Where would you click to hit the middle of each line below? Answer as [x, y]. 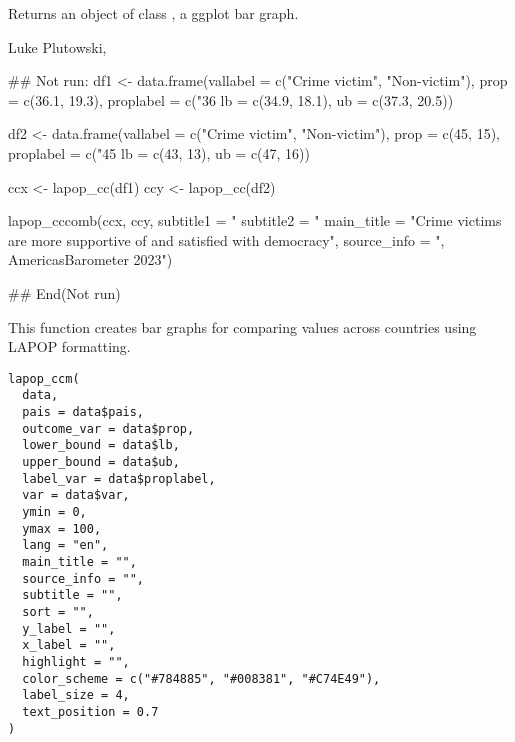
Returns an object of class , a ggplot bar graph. [153, 13]
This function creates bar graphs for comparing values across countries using [242, 326]
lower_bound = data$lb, [101, 445]
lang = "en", [65, 545]
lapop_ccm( [44, 378]
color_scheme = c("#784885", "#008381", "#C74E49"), [201, 678]
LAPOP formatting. [69, 346]
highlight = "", [76, 661]
